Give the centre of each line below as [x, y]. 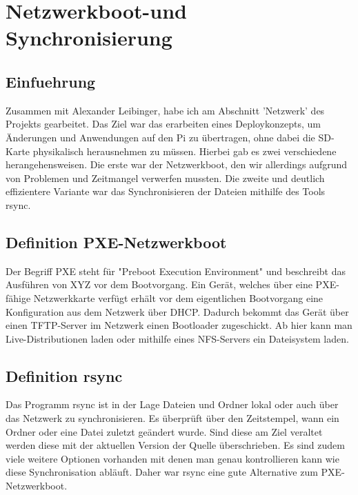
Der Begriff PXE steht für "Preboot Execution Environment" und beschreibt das [176, 271]
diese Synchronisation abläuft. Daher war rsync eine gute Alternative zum [162, 472]
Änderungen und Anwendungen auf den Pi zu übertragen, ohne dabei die [160, 137]
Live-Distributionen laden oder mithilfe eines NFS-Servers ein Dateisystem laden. [177, 338]
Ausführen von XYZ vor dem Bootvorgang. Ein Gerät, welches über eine [159, 284]
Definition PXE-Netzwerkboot [116, 242]
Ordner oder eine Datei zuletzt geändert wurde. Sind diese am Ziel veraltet [164, 431]
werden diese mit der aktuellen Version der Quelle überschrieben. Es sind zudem [175, 445]
